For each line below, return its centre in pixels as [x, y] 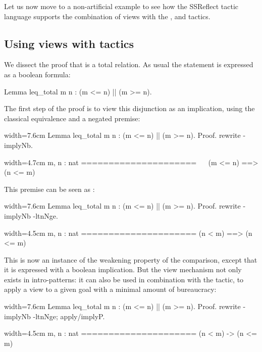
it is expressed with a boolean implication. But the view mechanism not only [123, 269]
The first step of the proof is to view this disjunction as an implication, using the [129, 108]
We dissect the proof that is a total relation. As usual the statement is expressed [129, 64]
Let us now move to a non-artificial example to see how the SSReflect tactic [121, 6]
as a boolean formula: [37, 74]
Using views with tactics [69, 43]
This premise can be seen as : [49, 189]
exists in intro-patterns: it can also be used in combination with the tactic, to [124, 279]
